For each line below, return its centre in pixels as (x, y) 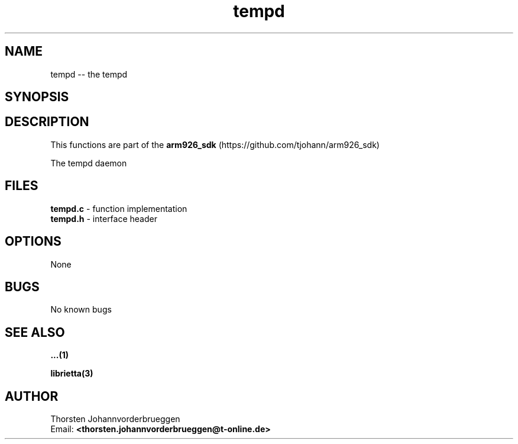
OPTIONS (33, 242)
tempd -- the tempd (89, 74)
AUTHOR (32, 396)
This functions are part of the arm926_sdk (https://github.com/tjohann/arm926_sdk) (215, 144)
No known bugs (81, 310)
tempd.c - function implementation (119, 208)
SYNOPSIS (37, 97)
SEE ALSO (35, 332)
